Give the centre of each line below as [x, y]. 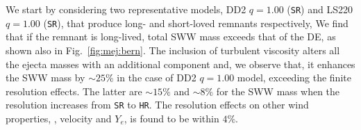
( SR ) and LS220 [320, 9]
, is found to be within [171, 118]
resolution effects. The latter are [74, 91]
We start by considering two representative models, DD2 [126, 9]
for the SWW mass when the [278, 91]
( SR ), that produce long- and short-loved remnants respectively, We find [196, 23]
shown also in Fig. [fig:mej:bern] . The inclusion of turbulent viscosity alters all [173, 50]
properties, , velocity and [59, 118]
